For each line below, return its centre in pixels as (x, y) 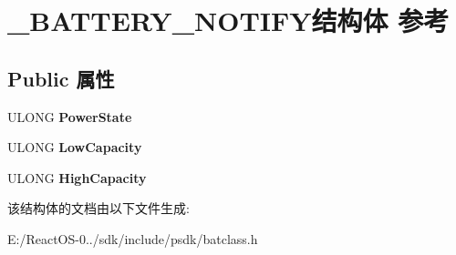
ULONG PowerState (70, 116)
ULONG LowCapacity (75, 147)
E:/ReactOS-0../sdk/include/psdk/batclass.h (133, 238)
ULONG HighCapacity (77, 177)
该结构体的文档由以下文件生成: (98, 208)
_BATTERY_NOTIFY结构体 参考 (228, 20)
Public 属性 (61, 78)
